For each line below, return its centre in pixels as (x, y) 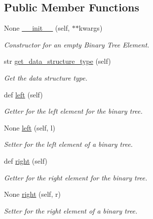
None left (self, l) (30, 127)
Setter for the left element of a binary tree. (68, 144)
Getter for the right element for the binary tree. (76, 177)
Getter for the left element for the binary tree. (73, 111)
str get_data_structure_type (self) (57, 61)
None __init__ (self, (37, 28)
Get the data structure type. (46, 77)
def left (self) (23, 94)
